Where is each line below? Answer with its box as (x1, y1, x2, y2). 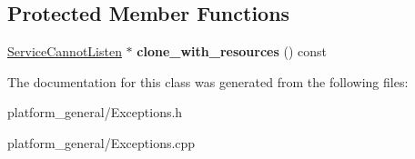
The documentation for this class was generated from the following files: (7, 72, 409, 91)
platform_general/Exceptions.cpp (7, 133, 196, 152)
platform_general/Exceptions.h (7, 103, 183, 122)
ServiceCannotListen (7, 42, 122, 61)
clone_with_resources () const (137, 42, 327, 61)
